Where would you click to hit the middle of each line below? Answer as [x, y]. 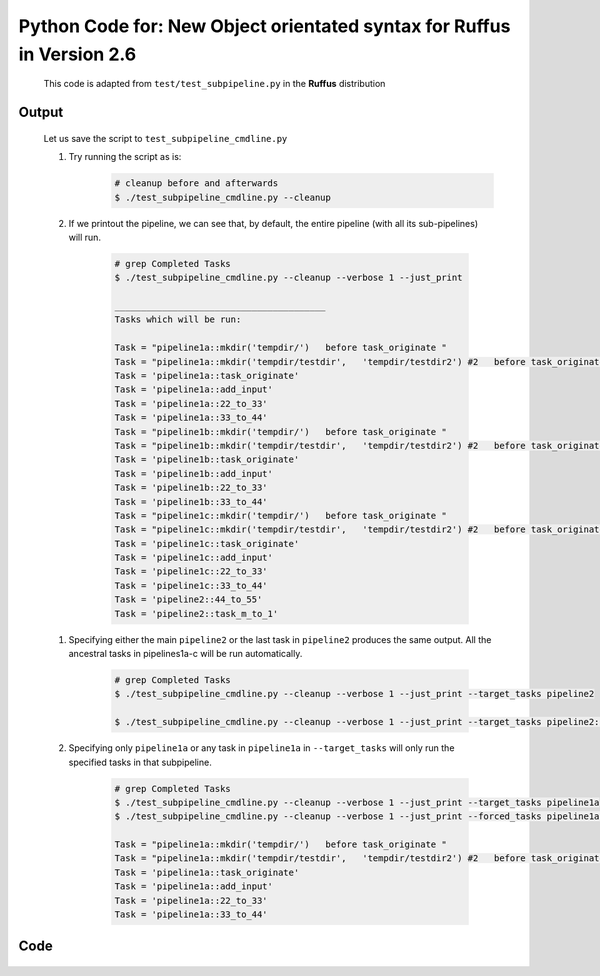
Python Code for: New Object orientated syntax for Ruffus [264, 26]
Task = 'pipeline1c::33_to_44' [191, 585]
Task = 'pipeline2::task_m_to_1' [196, 613]
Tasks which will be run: [178, 319]
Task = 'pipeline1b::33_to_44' [191, 501]
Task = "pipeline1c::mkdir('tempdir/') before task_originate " [280, 515]
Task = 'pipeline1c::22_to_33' [191, 571]
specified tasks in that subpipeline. [140, 762]
